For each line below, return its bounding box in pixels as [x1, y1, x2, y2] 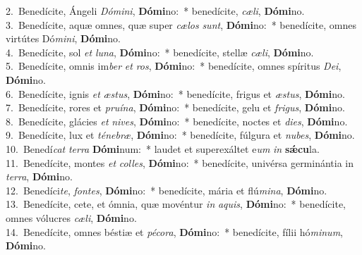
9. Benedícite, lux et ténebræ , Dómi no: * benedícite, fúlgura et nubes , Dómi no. [6, 127, 355, 142]
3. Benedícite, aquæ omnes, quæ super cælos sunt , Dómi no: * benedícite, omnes [6, 17, 356, 32]
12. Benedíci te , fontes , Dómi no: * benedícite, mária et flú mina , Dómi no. [6, 182, 327, 197]
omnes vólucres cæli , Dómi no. [6, 210, 137, 225]
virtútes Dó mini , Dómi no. [6, 31, 121, 46]
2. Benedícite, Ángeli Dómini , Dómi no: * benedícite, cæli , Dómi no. [6, 4, 305, 18]
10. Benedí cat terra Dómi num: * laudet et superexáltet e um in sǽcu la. [6, 141, 320, 156]
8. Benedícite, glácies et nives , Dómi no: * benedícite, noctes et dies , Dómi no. [6, 113, 348, 128]
